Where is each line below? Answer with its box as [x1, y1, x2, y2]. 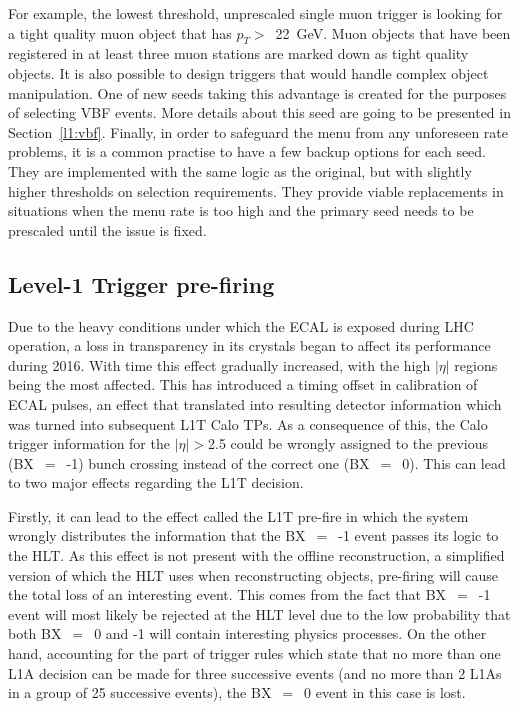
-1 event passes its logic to [338, 525, 499, 546]
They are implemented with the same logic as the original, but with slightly [8, 160, 472, 181]
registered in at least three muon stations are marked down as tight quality [8, 43, 469, 64]
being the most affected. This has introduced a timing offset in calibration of [8, 374, 478, 395]
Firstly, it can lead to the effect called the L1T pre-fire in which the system [8, 505, 469, 526]
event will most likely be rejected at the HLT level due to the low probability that [8, 603, 511, 624]
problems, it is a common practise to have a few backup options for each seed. [8, 141, 487, 162]
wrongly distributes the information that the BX [8, 525, 306, 546]
